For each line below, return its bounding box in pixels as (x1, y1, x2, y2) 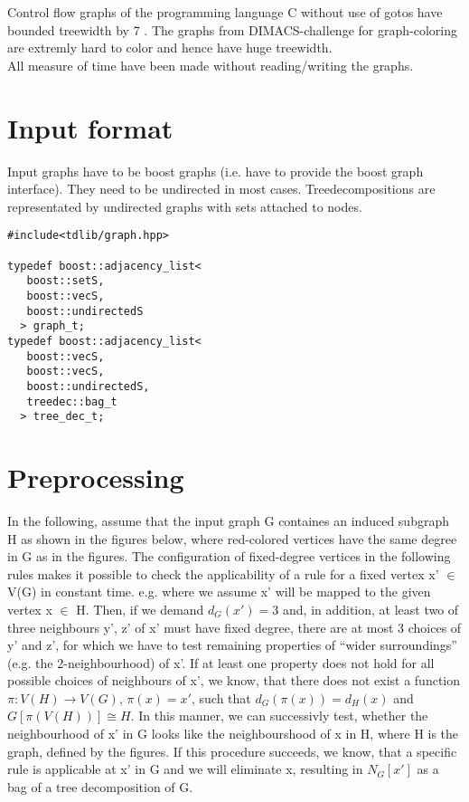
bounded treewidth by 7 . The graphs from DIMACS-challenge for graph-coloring (7, 20, 457, 39)
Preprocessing (7, 459, 184, 495)
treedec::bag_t (26, 395, 117, 408)
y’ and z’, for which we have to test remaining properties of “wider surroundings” (7, 635, 457, 654)
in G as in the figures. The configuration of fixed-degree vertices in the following (7, 547, 451, 566)
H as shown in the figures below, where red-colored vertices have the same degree (7, 529, 457, 548)
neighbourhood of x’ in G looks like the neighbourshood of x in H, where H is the (7, 724, 459, 743)
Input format (7, 109, 174, 146)
